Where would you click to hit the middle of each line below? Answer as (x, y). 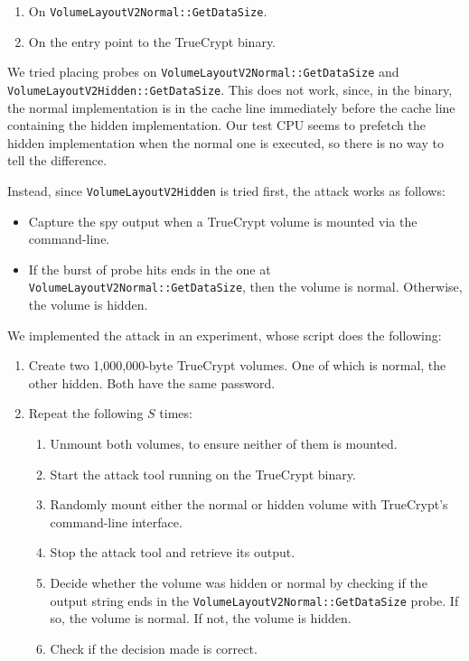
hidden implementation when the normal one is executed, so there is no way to (225, 142)
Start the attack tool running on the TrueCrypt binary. (203, 474)
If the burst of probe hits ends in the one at (150, 269)
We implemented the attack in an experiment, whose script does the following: (225, 335)
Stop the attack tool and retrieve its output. (173, 552)
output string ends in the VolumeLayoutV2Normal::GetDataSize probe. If (254, 600)
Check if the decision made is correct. (154, 648)
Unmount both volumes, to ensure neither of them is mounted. (224, 443)
